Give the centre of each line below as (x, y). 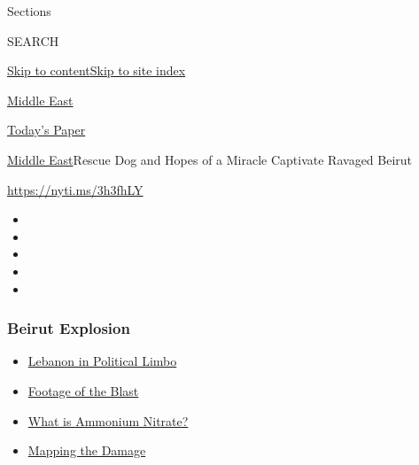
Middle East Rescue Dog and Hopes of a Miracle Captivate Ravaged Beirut (210, 159)
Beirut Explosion (69, 328)
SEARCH (33, 40)
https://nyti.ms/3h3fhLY (75, 189)
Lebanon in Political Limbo (102, 361)
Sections (29, 11)
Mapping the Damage (87, 450)
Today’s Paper (47, 130)
